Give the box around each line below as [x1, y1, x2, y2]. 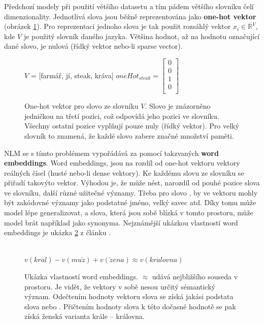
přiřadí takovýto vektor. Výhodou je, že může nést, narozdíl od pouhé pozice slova [4, 177, 260, 188]
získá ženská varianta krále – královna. [24, 311, 145, 321]
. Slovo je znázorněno [145, 101, 211, 111]
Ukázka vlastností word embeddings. [24, 271, 138, 282]
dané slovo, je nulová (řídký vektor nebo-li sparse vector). [4, 41, 183, 51]
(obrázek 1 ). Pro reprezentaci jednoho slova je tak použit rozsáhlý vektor [4, 21, 231, 31]
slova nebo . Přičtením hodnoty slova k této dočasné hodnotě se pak [24, 301, 236, 311]
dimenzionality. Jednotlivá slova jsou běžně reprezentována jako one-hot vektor [4, 11, 256, 21]
